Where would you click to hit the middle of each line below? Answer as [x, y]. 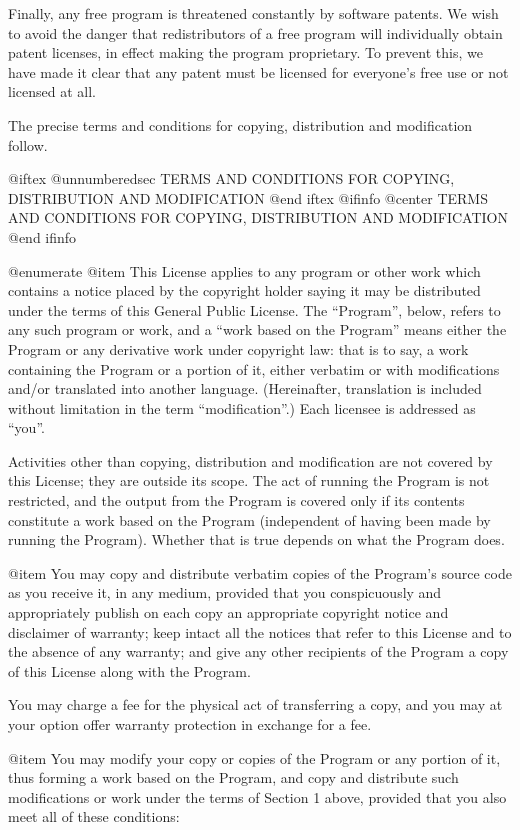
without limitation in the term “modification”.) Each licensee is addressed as [242, 407]
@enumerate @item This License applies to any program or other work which [244, 270]
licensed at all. [52, 91]
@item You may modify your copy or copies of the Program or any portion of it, [254, 757]
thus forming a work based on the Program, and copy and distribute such [233, 777]
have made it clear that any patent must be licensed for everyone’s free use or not [258, 71]
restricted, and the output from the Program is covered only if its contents [236, 500]
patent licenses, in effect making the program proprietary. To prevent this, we [245, 52]
